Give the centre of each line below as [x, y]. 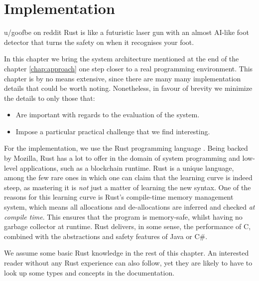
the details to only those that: [50, 98]
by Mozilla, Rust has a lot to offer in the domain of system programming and [122, 158]
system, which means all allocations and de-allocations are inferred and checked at [129, 207]
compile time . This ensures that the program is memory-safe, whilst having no [123, 216]
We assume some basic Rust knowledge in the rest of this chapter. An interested [127, 253]
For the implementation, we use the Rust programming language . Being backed [126, 148]
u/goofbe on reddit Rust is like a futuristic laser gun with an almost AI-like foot [127, 32]
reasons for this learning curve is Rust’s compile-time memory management [119, 197]
